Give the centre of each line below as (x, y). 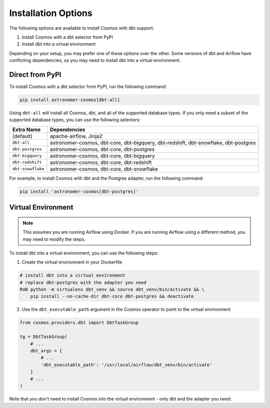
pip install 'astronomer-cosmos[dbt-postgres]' (79, 191)
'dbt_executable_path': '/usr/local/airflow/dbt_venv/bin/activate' (126, 365)
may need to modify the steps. (54, 239)
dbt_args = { (46, 351)
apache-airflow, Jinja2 (76, 136)
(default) (22, 136)
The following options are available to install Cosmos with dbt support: (82, 28)
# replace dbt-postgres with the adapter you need (83, 282)
